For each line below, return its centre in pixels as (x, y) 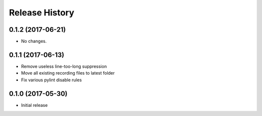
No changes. (34, 41)
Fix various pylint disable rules (51, 80)
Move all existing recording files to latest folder (68, 73)
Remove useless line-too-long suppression (64, 66)
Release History (42, 13)
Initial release (34, 105)
